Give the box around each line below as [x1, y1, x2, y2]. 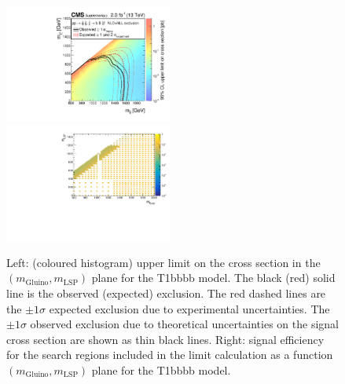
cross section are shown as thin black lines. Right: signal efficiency [6, 331, 325, 347]
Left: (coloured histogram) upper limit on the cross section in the [6, 254, 321, 270]
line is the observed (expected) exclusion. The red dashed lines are [6, 285, 326, 301]
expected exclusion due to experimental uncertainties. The [49, 300, 330, 316]
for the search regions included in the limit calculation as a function [6, 346, 333, 363]
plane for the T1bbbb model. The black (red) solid [91, 269, 336, 286]
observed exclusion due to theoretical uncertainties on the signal [30, 316, 339, 332]
